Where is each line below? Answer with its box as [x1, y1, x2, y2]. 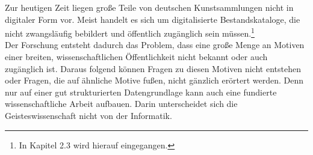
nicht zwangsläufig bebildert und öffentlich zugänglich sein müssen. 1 [5, 25, 255, 39]
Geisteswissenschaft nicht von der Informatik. [5, 109, 172, 121]
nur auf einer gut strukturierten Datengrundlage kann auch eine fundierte [5, 85, 277, 98]
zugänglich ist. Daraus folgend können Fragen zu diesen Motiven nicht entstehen [5, 62, 301, 74]
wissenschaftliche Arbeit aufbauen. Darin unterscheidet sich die [5, 97, 238, 110]
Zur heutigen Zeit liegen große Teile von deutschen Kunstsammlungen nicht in [5, 1, 294, 13]
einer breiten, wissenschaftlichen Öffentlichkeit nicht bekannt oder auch [5, 50, 268, 63]
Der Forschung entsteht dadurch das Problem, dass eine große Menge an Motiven [5, 38, 305, 51]
